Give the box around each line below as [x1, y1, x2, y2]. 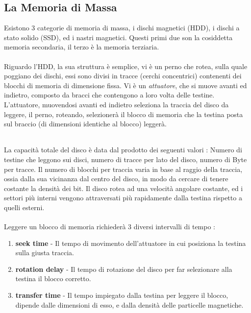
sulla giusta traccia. [15, 247, 74, 258]
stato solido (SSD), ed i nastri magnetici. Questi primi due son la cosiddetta [4, 32, 233, 42]
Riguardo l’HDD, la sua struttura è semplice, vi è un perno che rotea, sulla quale [4, 61, 248, 71]
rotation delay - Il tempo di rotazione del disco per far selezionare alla [15, 264, 232, 274]
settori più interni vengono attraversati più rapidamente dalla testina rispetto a [4, 193, 242, 203]
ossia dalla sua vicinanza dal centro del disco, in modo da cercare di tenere [4, 173, 228, 184]
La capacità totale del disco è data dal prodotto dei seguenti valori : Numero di [4, 144, 242, 155]
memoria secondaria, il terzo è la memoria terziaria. [4, 42, 159, 52]
